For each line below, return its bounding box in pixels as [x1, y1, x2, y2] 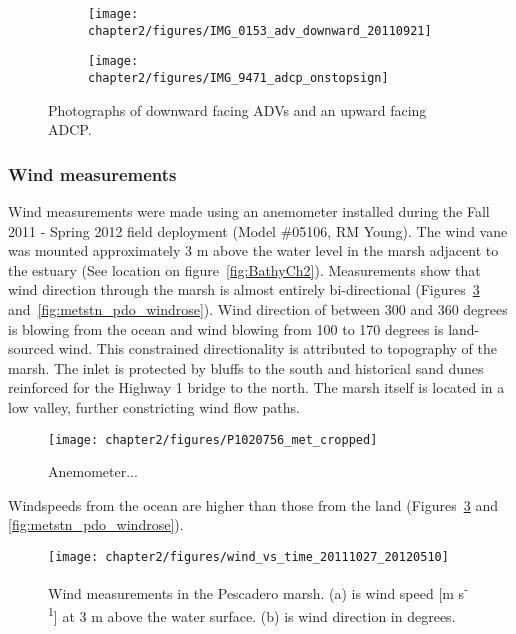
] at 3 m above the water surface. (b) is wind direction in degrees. [53, 605, 456, 626]
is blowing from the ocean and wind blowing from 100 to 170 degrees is [8, 318, 444, 339]
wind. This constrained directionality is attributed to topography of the [58, 338, 498, 359]
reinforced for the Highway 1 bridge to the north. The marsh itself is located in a [8, 377, 505, 398]
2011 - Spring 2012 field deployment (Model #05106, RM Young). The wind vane [8, 220, 508, 241]
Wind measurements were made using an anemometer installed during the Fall [8, 201, 490, 222]
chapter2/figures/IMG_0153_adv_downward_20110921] [88, 23, 432, 38]
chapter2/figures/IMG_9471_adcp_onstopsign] [88, 70, 389, 85]
